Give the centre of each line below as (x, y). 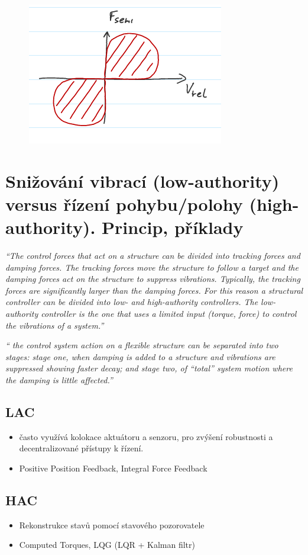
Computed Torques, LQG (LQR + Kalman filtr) (107, 545)
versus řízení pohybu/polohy (124, 203)
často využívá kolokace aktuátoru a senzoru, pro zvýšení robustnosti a (146, 436)
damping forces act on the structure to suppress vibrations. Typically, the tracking (153, 279)
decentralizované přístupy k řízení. (81, 448)
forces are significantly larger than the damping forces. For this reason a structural (154, 290)
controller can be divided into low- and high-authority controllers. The (132, 302)
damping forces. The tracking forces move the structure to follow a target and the (152, 267)
